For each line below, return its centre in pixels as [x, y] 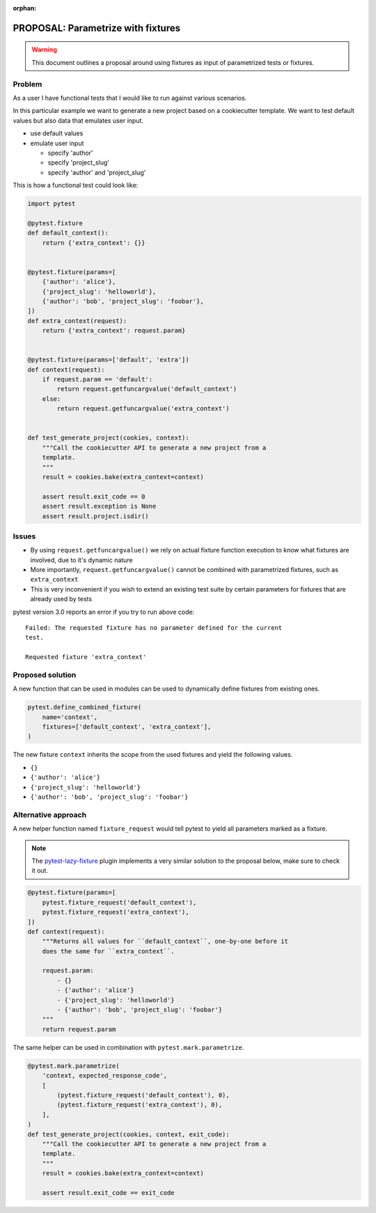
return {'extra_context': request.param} [114, 331]
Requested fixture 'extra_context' [86, 657]
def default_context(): [68, 233]
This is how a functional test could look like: [76, 186]
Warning [44, 50]
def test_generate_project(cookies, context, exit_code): [128, 1134]
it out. [40, 871]
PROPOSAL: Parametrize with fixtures [97, 28]
